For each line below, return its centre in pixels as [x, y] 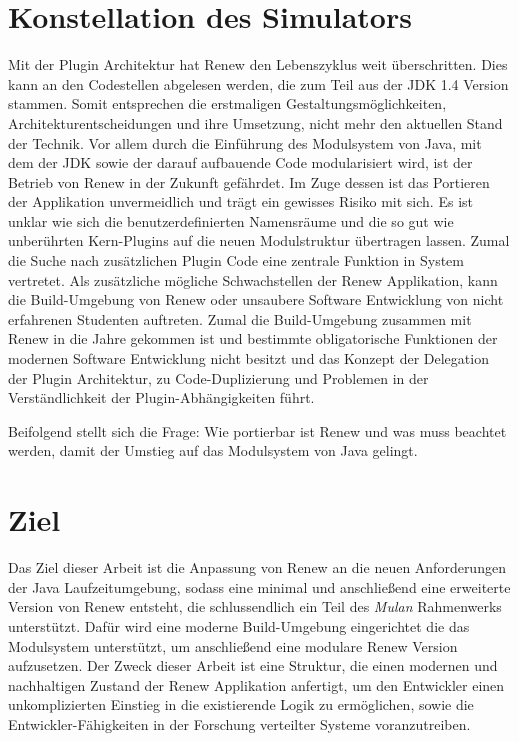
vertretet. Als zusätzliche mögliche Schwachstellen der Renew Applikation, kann [253, 279]
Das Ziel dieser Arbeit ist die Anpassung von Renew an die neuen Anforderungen [257, 567]
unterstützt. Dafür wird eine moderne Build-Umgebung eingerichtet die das [239, 625]
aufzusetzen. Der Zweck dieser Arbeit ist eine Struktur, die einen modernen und [253, 665]
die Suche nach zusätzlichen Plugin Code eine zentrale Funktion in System [236, 260]
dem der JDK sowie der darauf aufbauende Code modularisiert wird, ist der [240, 162]
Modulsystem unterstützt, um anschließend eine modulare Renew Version [233, 645]
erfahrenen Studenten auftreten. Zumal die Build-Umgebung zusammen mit [240, 318]
